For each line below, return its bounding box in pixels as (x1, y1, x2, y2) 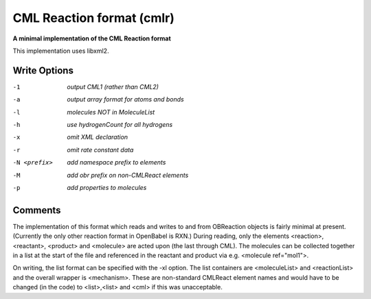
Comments (12, 204, 61, 216)
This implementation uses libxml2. (12, 47, 109, 55)
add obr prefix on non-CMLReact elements (67, 171, 189, 179)
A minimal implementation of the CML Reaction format (12, 34, 171, 43)
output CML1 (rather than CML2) (67, 82, 159, 91)
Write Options (12, 64, 74, 76)
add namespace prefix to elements (67, 158, 166, 167)
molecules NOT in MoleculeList (67, 108, 155, 116)
